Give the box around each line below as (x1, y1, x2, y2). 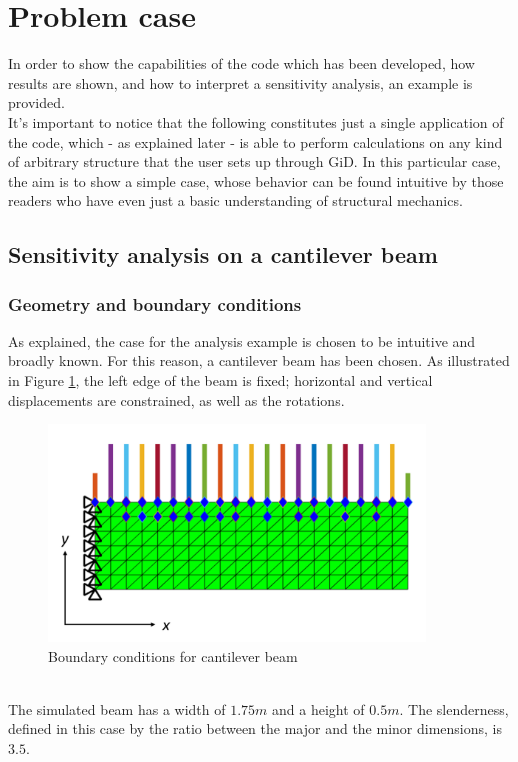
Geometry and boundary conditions (8, 291, 302, 316)
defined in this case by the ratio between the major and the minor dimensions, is (8, 718, 502, 739)
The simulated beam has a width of (8, 698, 226, 719)
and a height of (272, 698, 365, 719)
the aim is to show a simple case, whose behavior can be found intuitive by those (8, 170, 504, 191)
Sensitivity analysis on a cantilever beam (8, 239, 438, 270)
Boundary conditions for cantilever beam (48, 645, 298, 666)
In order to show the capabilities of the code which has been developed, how (8, 53, 475, 74)
